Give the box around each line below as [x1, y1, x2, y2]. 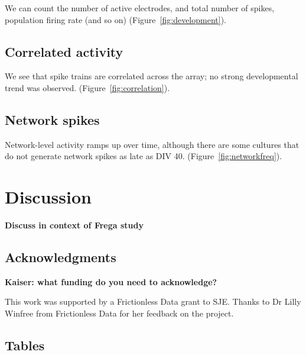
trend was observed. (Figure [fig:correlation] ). [5, 81, 170, 93]
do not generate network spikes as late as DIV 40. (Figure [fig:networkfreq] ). [5, 150, 282, 162]
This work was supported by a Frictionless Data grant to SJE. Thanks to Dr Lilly [5, 295, 301, 308]
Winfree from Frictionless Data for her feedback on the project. [5, 307, 234, 319]
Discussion [5, 185, 92, 209]
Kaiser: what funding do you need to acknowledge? [5, 275, 217, 288]
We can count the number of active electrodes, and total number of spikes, [5, 2, 275, 14]
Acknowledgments [5, 248, 116, 266]
